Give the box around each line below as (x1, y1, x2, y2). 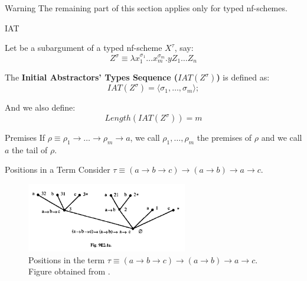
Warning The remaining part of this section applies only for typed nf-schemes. (5, 2, 288, 14)
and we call (261, 131, 302, 144)
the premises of (197, 131, 252, 144)
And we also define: (5, 101, 76, 114)
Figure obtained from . (28, 265, 110, 277)
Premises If (5, 131, 45, 144)
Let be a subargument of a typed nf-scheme (5, 41, 162, 54)
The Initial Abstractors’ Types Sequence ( (5, 71, 178, 83)
